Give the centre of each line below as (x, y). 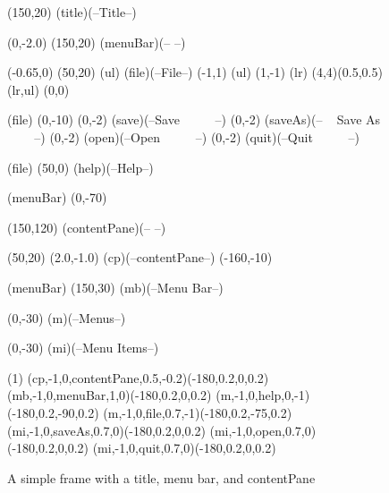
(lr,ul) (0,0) (38, 89)
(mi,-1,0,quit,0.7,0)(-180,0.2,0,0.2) (184, 448)
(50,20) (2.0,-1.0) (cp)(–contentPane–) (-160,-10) (140, 257)
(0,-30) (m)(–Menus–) (67, 317)
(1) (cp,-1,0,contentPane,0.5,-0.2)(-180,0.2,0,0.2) (138, 377)
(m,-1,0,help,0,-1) (263, 395)
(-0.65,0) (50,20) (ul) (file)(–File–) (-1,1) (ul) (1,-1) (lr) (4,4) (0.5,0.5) (195, 72)
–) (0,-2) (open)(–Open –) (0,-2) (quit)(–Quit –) (197, 136)
